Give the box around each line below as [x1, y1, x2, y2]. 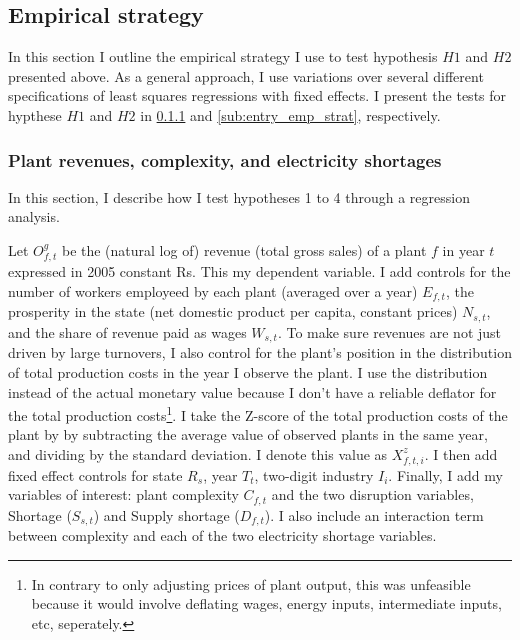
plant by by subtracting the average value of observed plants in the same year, [8, 424, 488, 445]
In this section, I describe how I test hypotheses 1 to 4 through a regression [8, 186, 470, 207]
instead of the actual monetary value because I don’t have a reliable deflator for [8, 381, 497, 402]
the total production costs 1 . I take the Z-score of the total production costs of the [8, 402, 508, 425]
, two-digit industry [254, 464, 374, 485]
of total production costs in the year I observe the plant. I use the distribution [8, 361, 488, 382]
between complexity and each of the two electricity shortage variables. [8, 525, 437, 546]
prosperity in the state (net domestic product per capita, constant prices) [8, 301, 458, 322]
